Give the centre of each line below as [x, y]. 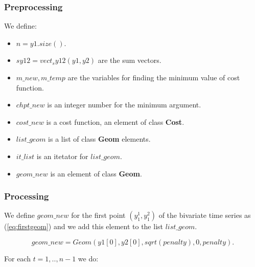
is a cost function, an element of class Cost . [115, 121]
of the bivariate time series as [205, 215]
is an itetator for [62, 156]
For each [17, 258]
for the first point [98, 215]
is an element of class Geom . [96, 173]
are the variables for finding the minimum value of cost [154, 77]
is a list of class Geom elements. [99, 139]
